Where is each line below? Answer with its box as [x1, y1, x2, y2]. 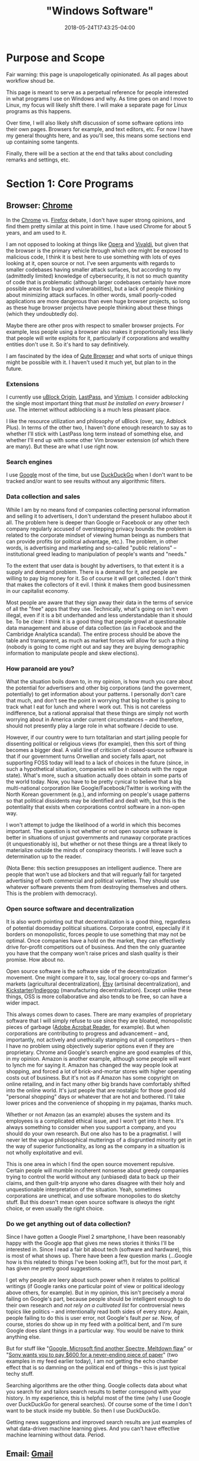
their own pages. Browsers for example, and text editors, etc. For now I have [6, 125, 193, 132]
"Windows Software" [46, 4, 154, 18]
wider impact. [6, 999, 40, 1006]
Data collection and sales [6, 493, 81, 501]
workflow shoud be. [6, 77, 55, 84]
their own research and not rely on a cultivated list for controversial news [6, 1302, 185, 1309]
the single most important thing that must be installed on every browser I [6, 399, 184, 406]
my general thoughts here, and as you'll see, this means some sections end [6, 132, 191, 139]
